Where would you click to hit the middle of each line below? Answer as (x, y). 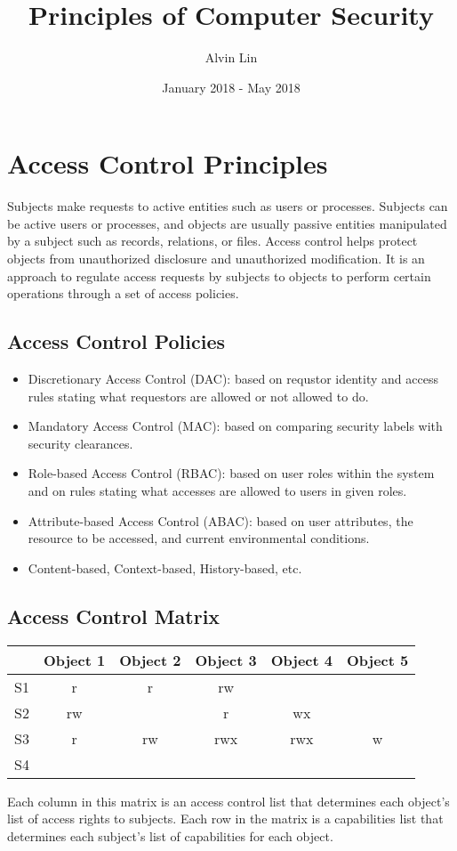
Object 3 (226, 660)
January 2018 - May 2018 (231, 87)
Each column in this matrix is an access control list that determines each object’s (228, 801)
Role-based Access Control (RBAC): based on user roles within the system (231, 473)
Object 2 (150, 660)
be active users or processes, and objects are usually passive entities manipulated (227, 223)
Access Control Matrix (114, 616)
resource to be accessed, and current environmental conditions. (199, 538)
